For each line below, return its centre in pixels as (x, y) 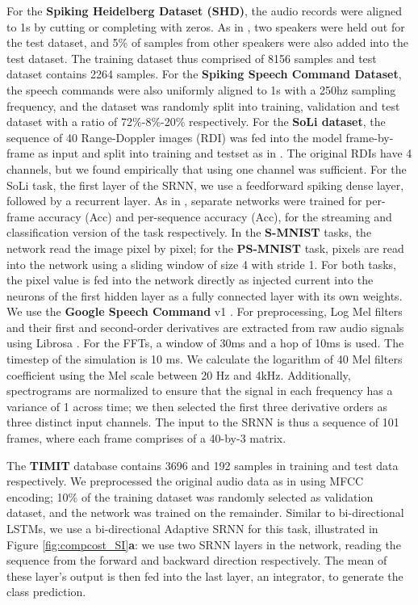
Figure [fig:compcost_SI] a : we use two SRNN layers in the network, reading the (204, 544)
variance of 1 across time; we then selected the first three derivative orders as (197, 406)
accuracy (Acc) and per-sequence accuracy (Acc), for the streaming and (215, 216)
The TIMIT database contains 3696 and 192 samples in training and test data (203, 465)
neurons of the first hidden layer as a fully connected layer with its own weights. (205, 295)
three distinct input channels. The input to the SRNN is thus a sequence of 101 (203, 422)
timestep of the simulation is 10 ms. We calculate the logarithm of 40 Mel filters (205, 359)
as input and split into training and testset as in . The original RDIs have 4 (225, 153)
